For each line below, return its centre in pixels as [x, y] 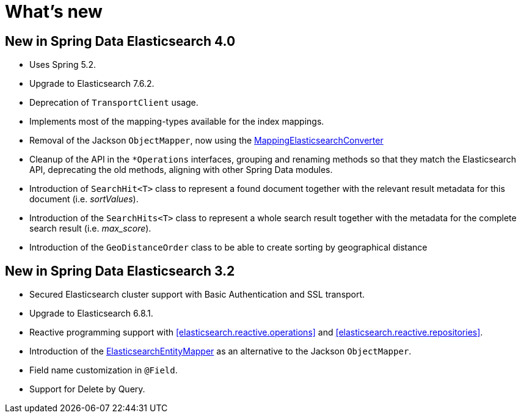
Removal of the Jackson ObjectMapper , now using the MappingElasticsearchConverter [206, 141]
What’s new [54, 12]
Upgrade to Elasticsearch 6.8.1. [91, 313]
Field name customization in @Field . [104, 370]
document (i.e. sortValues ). [84, 199]
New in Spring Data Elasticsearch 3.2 [120, 271]
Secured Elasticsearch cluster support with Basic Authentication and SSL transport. [197, 295]
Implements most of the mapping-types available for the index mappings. [177, 122]
